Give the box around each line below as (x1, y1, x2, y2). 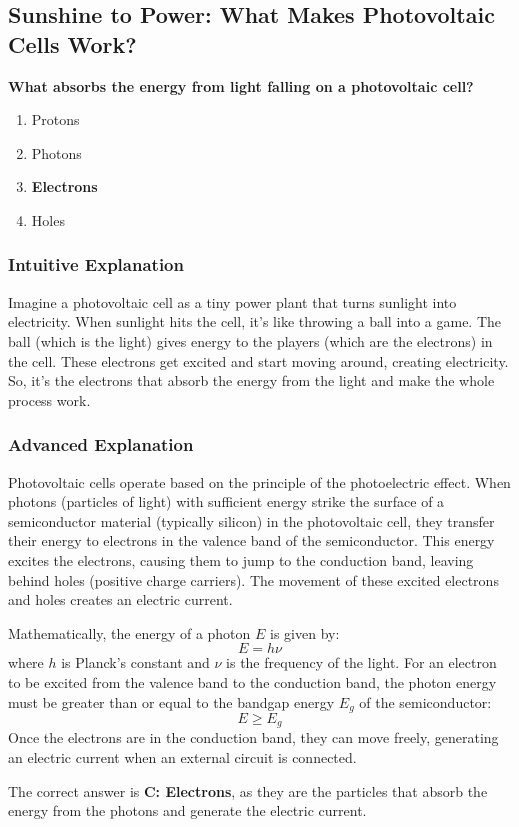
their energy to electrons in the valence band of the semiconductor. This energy (8, 530, 495, 551)
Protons (31, 109, 80, 130)
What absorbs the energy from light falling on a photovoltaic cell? (8, 75, 474, 96)
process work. (8, 389, 91, 410)
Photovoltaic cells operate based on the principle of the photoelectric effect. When (8, 471, 511, 492)
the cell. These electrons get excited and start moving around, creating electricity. (8, 350, 509, 371)
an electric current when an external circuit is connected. (8, 747, 357, 767)
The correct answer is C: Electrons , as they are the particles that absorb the (8, 780, 488, 801)
